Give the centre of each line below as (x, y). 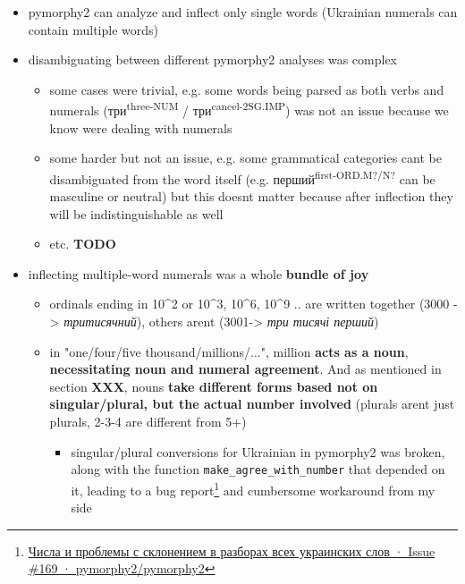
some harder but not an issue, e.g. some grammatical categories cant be (245, 158)
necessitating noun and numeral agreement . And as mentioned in (245, 369)
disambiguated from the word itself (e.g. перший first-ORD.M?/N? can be (242, 177)
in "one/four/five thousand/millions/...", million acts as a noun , (229, 351)
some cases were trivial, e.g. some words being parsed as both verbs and (247, 89)
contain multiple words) (93, 29)
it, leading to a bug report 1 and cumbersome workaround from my (253, 488)
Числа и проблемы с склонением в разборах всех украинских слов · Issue (232, 550)
